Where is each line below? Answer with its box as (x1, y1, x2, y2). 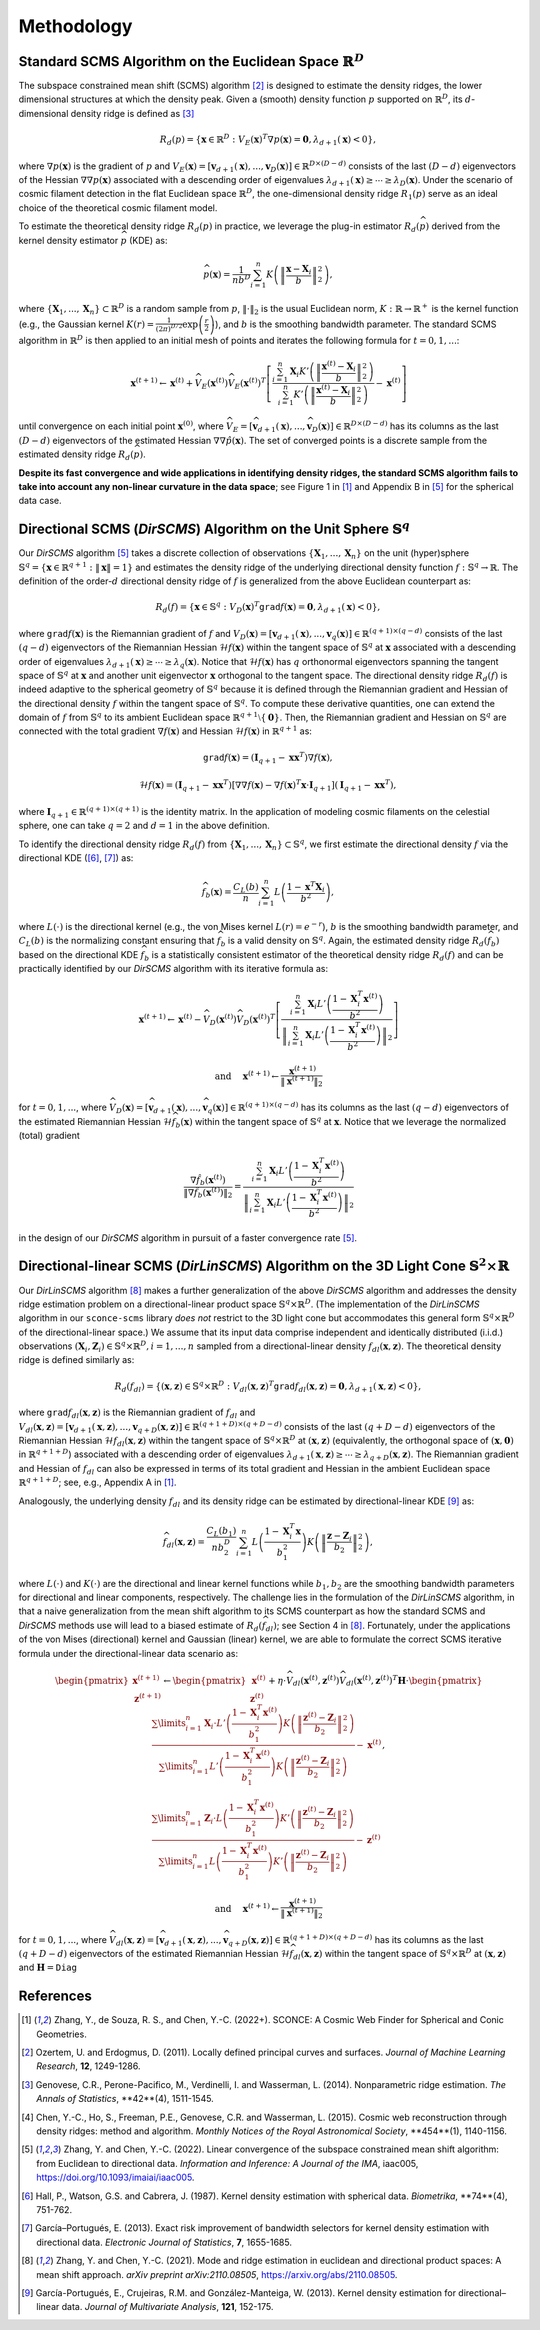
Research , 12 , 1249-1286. (36, 2060, 141, 2072)
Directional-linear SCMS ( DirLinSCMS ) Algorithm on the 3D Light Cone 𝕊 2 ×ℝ (18, 1255, 510, 1275)
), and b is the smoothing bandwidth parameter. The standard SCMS (215, 318, 497, 330)
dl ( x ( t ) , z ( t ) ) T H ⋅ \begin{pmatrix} (345, 1673, 483, 1689)
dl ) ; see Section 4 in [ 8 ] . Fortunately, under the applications (265, 1619, 511, 1634)
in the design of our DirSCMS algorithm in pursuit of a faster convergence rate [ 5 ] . (18, 1231, 358, 1244)
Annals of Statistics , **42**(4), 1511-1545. (36, 2093, 214, 2105)
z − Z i (326, 1530, 352, 1544)
